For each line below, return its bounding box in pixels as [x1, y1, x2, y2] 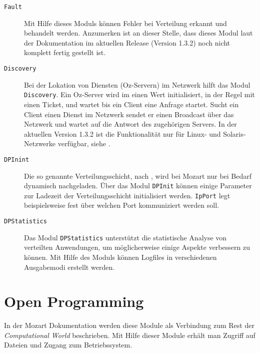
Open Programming [4, 291, 144, 311]
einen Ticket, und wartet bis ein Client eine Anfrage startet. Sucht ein [24, 99, 239, 109]
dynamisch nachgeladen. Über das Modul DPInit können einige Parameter [24, 180, 252, 191]
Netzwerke [24, 138, 56, 149]
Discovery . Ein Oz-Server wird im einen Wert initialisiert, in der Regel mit [24, 89, 255, 100]
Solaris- [223, 128, 246, 139]
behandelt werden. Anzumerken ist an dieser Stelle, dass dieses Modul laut [24, 28, 253, 38]
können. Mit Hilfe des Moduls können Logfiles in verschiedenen [24, 251, 217, 262]
